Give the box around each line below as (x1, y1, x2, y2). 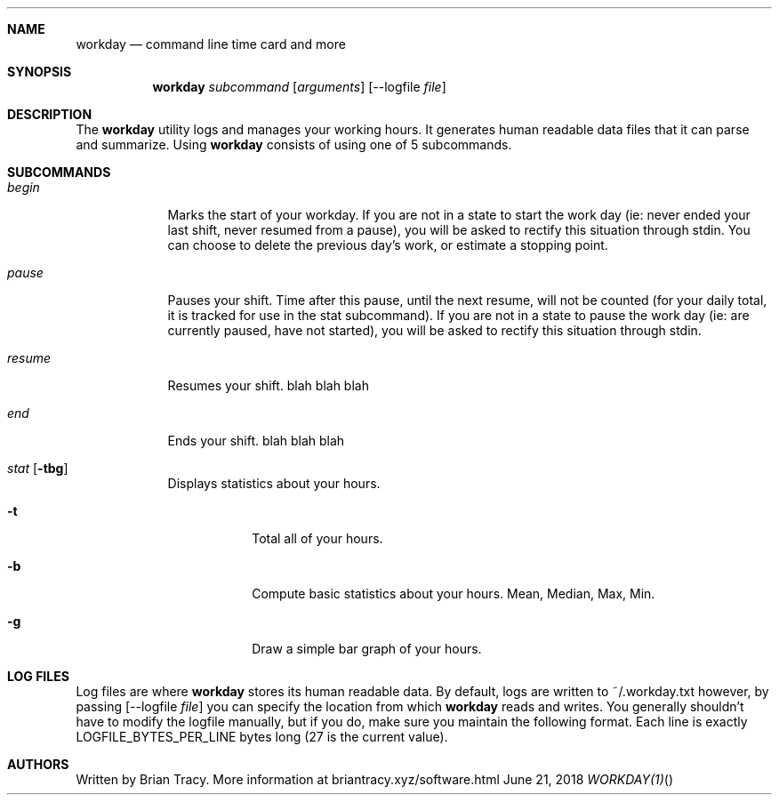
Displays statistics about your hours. (167, 476, 381, 491)
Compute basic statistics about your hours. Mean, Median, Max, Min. (252, 586, 655, 601)
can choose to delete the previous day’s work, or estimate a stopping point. (167, 237, 608, 253)
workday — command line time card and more (76, 36, 346, 52)
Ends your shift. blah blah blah (167, 433, 345, 448)
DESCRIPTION (7, 107, 92, 122)
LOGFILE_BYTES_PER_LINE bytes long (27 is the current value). (76, 729, 448, 744)
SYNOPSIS (7, 64, 72, 79)
